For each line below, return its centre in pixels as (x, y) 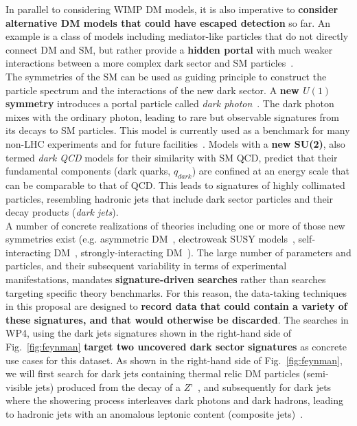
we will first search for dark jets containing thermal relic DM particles (153, 373)
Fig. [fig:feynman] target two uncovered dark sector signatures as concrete (176, 347)
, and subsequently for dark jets (265, 386)
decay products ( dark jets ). (62, 212)
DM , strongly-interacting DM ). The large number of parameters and (203, 252)
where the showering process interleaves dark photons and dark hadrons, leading (174, 400)
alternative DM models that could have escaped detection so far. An (168, 22)
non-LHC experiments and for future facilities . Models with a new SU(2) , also (175, 143)
